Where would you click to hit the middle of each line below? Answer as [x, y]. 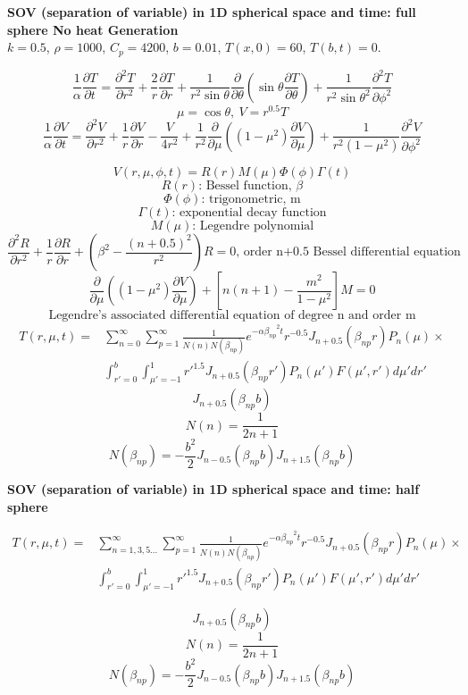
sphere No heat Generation [93, 29]
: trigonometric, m [251, 200]
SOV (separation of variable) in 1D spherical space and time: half [213, 489]
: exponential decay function [249, 213]
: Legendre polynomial [253, 226]
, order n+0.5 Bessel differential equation [348, 252]
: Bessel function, [245, 186]
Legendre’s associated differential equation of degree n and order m [232, 316]
